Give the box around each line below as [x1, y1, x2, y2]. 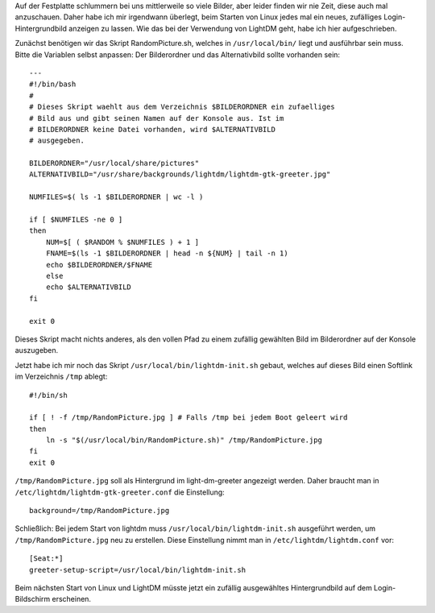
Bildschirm [14, 594, 51, 604]
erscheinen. [52, 594, 92, 604]
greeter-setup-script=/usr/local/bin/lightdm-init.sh [29, 565, 246, 574]
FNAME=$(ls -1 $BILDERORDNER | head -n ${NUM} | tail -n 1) [45, 249, 289, 258]
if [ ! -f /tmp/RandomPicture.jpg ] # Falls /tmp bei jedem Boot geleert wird [29, 413, 348, 422]
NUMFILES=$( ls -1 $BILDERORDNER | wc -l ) [29, 193, 204, 201]
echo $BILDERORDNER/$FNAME [45, 260, 153, 269]
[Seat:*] [29, 554, 64, 563]
